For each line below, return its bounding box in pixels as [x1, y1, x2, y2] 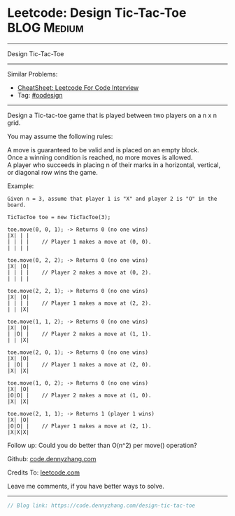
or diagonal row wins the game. [7, 168, 98, 176]
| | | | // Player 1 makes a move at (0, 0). [7, 238, 152, 245]
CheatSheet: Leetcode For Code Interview [17, 83, 139, 92]
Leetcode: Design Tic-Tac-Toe [7, 5, 187, 21]
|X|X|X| [7, 428, 30, 436]
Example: [7, 181, 34, 190]
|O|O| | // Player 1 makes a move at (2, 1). [7, 423, 152, 430]
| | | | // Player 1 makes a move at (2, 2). [7, 300, 152, 307]
